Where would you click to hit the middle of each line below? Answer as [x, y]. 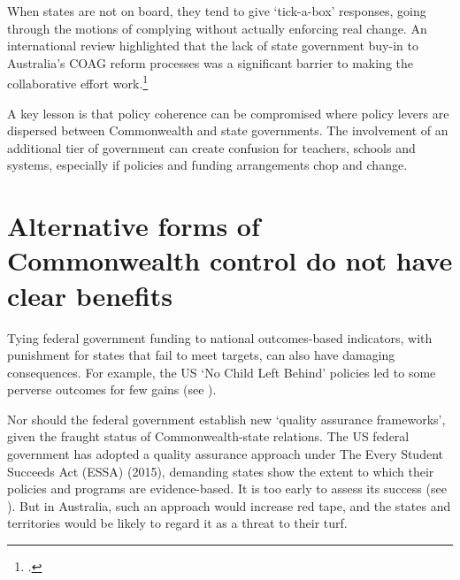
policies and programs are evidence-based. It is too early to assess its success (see [227, 488]
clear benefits [90, 295]
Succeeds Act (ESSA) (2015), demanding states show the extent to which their [221, 471]
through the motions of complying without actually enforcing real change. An [217, 28]
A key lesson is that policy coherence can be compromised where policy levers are [228, 113]
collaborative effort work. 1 [78, 82]
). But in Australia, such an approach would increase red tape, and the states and [229, 505]
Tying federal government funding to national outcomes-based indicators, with [220, 337]
